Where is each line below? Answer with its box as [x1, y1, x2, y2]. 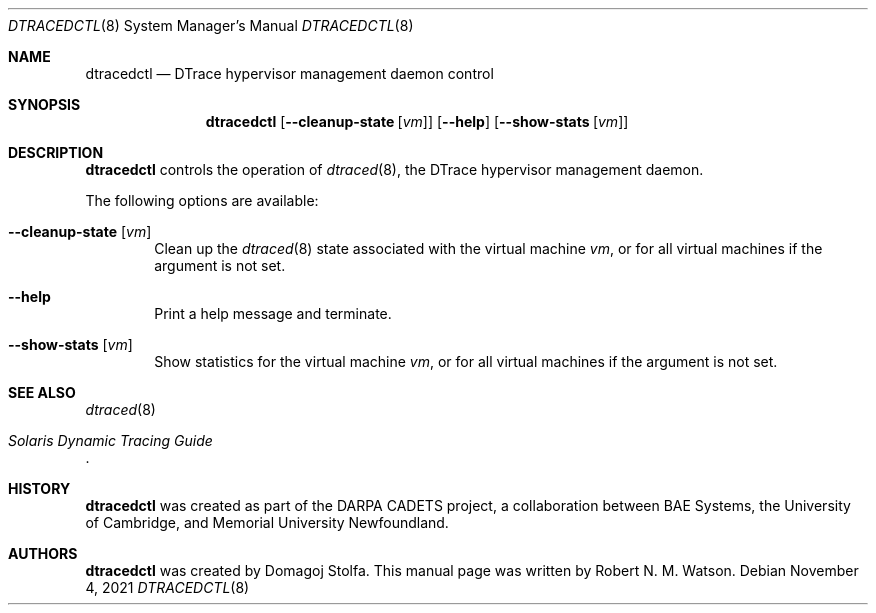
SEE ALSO [8, 384, 76, 401]
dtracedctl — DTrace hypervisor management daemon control [85, 65, 494, 82]
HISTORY [8, 480, 71, 497]
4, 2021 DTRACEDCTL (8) [85, 579, 250, 596]
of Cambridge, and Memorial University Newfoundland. [85, 514, 449, 531]
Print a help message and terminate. [154, 305, 392, 322]
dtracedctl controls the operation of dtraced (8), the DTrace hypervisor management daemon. [85, 161, 704, 178]
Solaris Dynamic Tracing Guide [8, 432, 213, 449]
